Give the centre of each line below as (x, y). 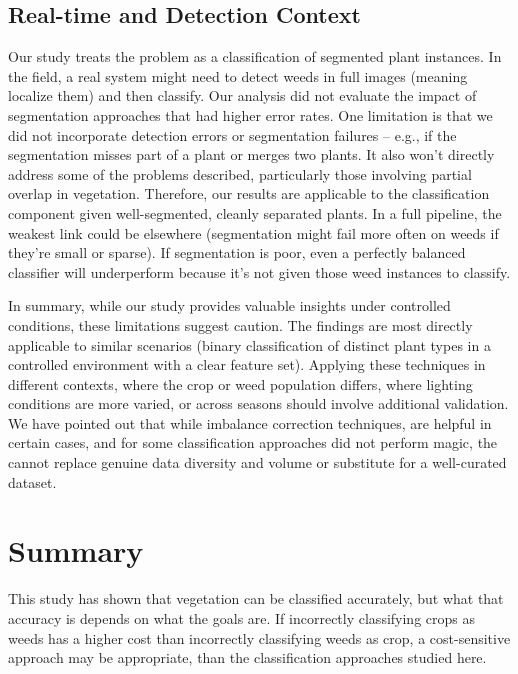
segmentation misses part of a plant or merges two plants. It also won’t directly (251, 154)
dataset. (32, 481)
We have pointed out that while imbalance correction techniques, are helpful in (250, 422)
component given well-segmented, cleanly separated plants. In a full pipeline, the (255, 212)
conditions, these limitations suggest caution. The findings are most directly (240, 324)
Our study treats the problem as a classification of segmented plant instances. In (255, 56)
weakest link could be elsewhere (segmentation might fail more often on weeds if (253, 232)
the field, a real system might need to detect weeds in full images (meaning (238, 75)
